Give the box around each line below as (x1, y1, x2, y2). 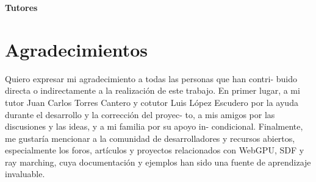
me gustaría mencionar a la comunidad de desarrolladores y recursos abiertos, (5, 131, 295, 144)
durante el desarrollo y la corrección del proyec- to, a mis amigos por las (5, 108, 275, 121)
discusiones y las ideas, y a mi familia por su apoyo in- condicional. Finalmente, (5, 120, 303, 133)
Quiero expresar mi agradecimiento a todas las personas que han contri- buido (5, 72, 297, 85)
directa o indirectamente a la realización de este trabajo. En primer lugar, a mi (5, 84, 300, 97)
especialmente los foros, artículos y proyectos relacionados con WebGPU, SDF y (5, 144, 304, 156)
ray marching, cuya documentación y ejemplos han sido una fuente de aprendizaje (5, 155, 311, 168)
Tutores (5, 1, 38, 13)
